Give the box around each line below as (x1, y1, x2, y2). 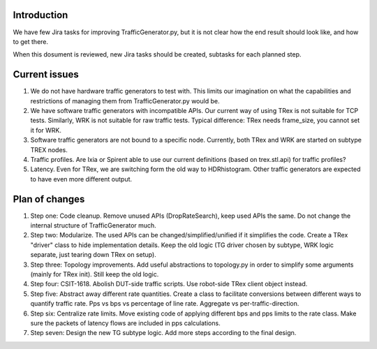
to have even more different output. (30, 174, 133, 183)
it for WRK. (30, 126, 62, 134)
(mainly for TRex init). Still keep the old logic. (30, 269, 159, 279)
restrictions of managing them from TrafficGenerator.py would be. (30, 96, 220, 105)
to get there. (13, 37, 49, 45)
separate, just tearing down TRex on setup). (30, 251, 156, 259)
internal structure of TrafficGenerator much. (30, 221, 156, 230)
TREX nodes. (30, 145, 68, 154)
